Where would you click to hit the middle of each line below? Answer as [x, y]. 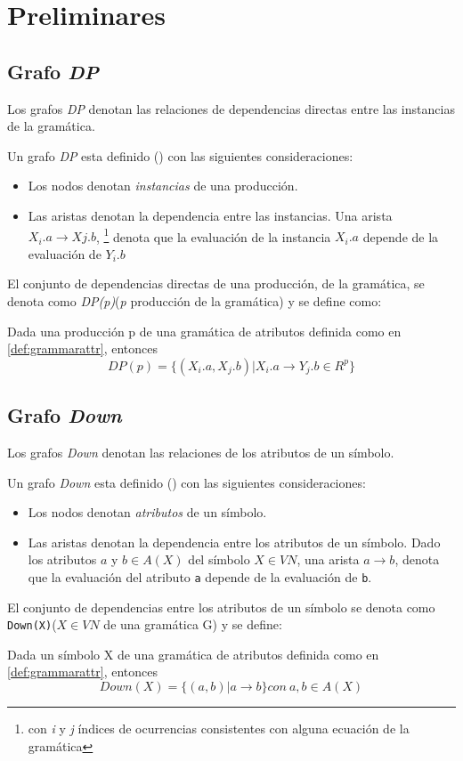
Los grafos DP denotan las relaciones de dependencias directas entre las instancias [231, 108]
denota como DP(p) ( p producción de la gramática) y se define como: [195, 300]
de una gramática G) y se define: [193, 624]
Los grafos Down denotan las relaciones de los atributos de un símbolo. [201, 452]
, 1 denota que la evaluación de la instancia [213, 235]
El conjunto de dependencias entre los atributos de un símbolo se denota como [221, 607]
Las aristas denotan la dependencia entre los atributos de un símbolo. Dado [234, 542]
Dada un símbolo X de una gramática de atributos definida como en [193, 654]
